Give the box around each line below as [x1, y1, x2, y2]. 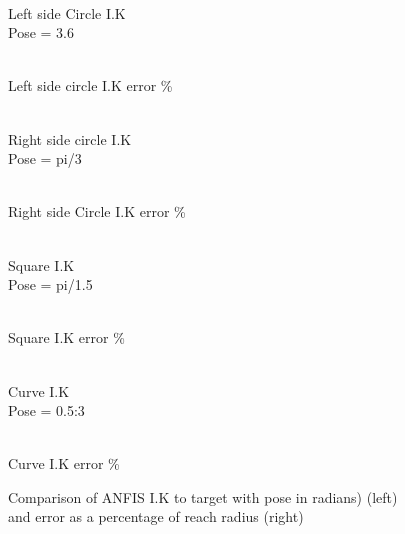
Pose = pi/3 [8, 148, 82, 169]
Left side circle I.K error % [8, 75, 173, 96]
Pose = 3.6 [8, 22, 74, 43]
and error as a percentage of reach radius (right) [8, 506, 304, 527]
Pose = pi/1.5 [8, 274, 93, 295]
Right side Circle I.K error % [8, 201, 186, 222]
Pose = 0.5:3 [8, 400, 85, 421]
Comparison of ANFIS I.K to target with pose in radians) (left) [8, 486, 398, 507]
